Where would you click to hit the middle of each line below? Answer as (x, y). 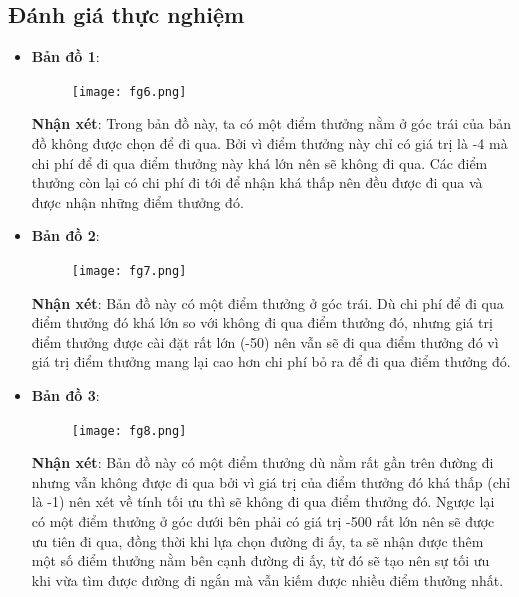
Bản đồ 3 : (65, 395)
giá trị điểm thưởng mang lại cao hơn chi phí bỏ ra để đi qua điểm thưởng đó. (271, 361)
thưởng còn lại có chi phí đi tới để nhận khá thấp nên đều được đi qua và (257, 182)
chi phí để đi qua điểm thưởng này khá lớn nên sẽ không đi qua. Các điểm (259, 162)
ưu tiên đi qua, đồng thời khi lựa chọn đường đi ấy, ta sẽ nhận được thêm (257, 540)
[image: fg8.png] (129, 430)
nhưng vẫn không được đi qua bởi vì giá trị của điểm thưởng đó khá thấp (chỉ (271, 481)
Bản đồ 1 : (65, 56)
